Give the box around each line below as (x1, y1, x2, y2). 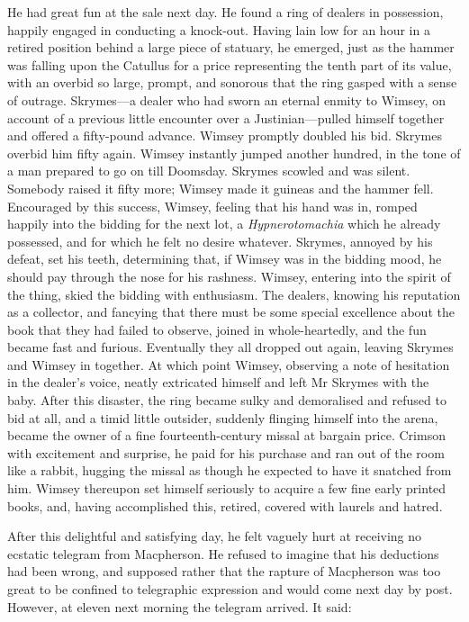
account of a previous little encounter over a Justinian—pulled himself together (7, 108, 445, 127)
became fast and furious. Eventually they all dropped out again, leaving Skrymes (7, 338, 454, 356)
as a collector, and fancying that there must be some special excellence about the (7, 302, 455, 321)
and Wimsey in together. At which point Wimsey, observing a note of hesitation (7, 355, 450, 374)
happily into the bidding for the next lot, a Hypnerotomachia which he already (7, 214, 441, 233)
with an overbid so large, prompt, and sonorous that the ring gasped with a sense (7, 73, 457, 92)
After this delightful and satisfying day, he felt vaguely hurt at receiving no (7, 527, 422, 545)
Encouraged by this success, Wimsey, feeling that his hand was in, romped (7, 196, 418, 215)
